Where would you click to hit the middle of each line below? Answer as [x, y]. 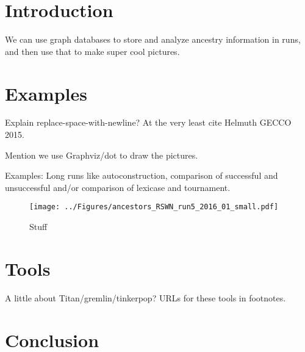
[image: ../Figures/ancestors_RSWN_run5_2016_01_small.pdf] [154, 207]
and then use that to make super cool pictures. [92, 51]
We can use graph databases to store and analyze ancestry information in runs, [153, 39]
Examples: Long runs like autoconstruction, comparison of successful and [142, 175]
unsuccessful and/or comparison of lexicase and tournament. [118, 187]
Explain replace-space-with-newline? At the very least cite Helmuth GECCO [148, 122]
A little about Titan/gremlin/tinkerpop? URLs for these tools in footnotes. [145, 297]
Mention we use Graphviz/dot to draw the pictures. [102, 155]
